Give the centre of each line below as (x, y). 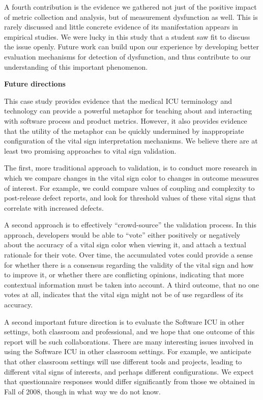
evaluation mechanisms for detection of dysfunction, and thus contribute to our (128, 56)
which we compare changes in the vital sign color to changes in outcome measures (131, 177)
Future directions (35, 84)
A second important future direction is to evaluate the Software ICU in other (124, 321)
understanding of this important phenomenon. (76, 66)
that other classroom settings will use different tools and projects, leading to (123, 361)
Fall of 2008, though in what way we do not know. (82, 391)
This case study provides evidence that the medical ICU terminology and (118, 101)
